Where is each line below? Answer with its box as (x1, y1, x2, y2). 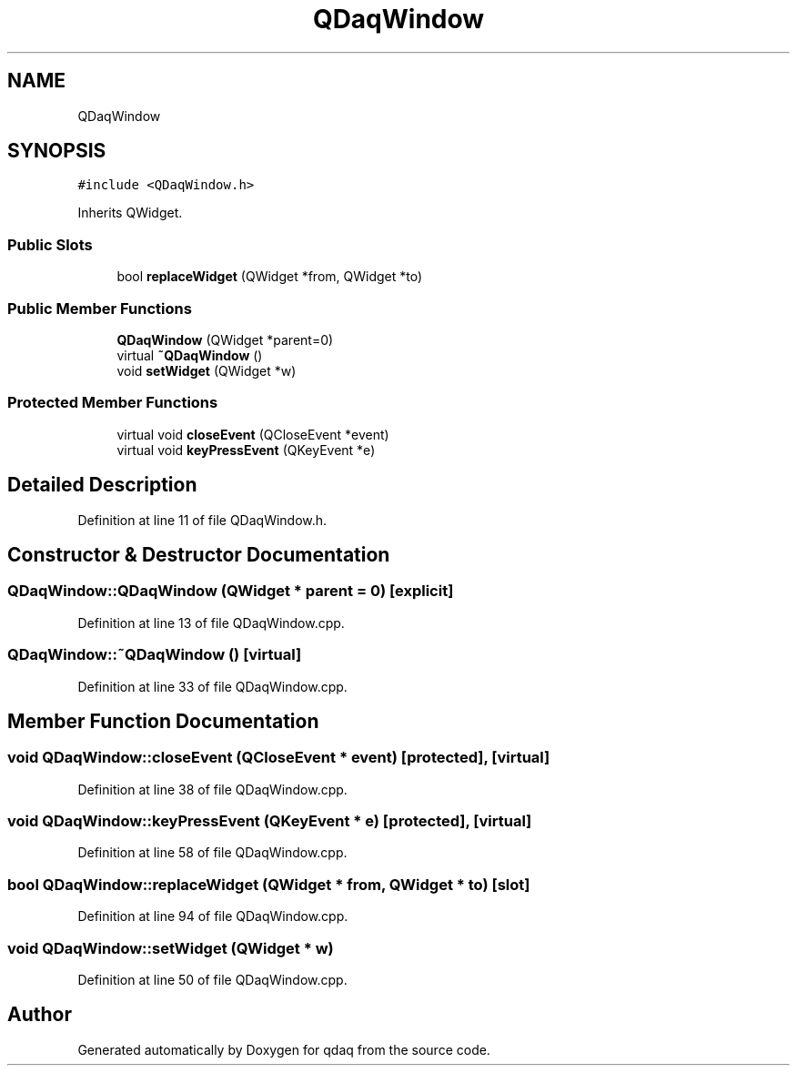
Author (7, 1003, 72, 1027)
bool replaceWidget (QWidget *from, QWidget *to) (116, 268, 423, 285)
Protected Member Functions (7, 393, 218, 412)
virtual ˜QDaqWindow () (116, 347, 263, 363)
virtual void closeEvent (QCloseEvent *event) (116, 426, 389, 442)
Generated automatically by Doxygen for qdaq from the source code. (77, 1041, 490, 1058)
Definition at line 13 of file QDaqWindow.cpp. (77, 614, 345, 631)
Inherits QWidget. (77, 205, 183, 221)
